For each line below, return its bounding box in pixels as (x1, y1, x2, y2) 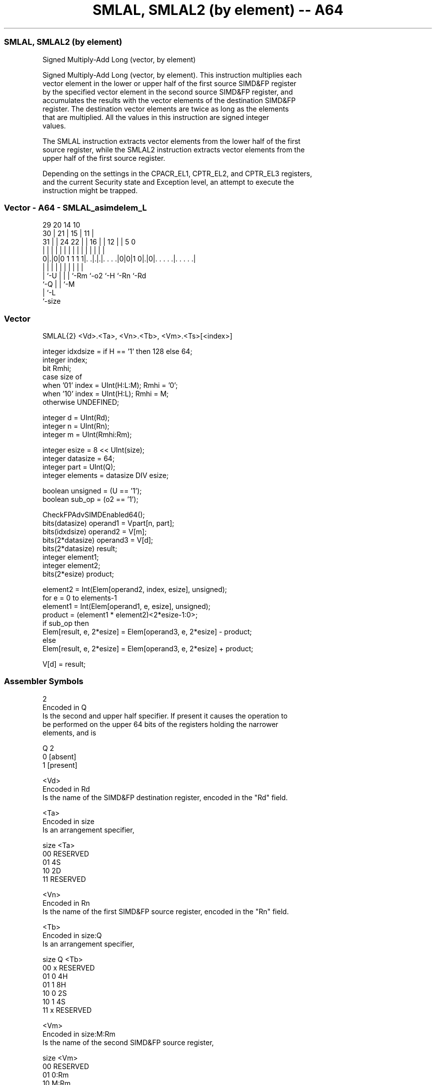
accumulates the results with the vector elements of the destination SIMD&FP (42, 96, 296, 105)
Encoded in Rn (42, 898, 90, 907)
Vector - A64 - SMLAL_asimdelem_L (4, 202, 147, 213)
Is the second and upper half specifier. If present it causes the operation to (42, 711, 288, 720)
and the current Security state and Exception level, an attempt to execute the (42, 177, 294, 186)
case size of (42, 372, 82, 381)
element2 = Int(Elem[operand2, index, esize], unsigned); (42, 585, 227, 594)
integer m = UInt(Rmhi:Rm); (42, 430, 132, 439)
